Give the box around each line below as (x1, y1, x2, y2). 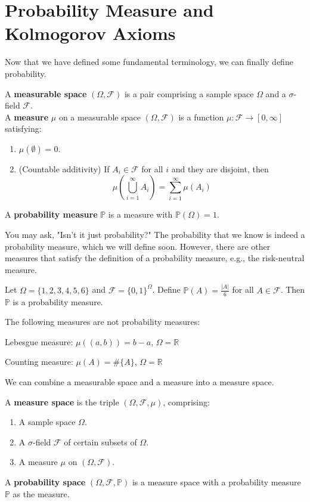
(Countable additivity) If (18, 162, 110, 175)
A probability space (5, 475, 86, 488)
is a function (178, 110, 224, 123)
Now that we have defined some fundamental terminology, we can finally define (5, 55, 293, 68)
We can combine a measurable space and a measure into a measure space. (5, 375, 274, 388)
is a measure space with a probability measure (132, 475, 301, 488)
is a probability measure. (13, 295, 103, 308)
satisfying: (5, 122, 42, 135)
